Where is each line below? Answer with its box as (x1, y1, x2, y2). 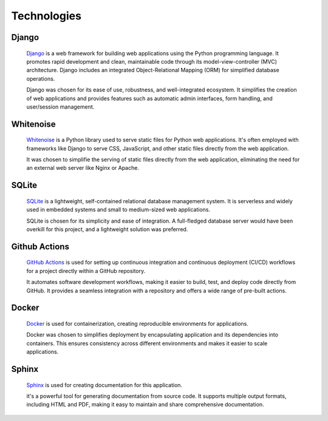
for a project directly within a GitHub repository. (26, 267, 146, 274)
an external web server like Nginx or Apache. (26, 164, 140, 172)
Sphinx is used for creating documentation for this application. (26, 381, 182, 388)
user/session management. (26, 103, 95, 110)
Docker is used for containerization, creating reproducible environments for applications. (26, 320, 249, 328)
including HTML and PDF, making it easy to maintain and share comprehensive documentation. (26, 401, 264, 408)
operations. (26, 75, 55, 82)
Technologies (11, 9, 82, 22)
